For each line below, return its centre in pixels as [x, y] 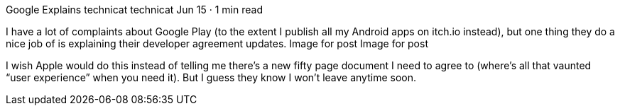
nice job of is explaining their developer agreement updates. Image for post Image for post [217, 43]
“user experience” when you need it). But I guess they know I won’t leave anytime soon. [211, 77]
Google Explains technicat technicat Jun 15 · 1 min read [134, 10]
